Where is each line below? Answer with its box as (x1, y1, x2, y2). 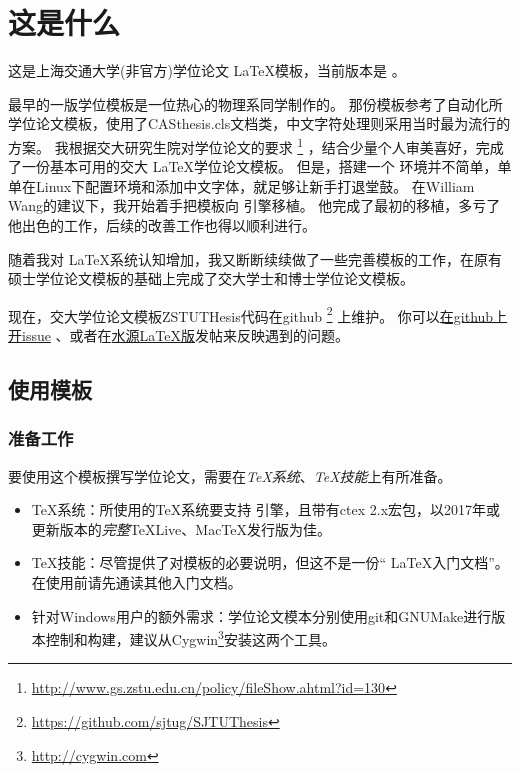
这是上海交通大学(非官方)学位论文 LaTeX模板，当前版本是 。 (8, 60, 406, 81)
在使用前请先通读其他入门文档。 (31, 571, 242, 592)
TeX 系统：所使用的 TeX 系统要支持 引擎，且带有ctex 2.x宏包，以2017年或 (31, 499, 501, 520)
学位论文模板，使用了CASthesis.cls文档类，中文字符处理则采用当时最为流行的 (8, 113, 511, 134)
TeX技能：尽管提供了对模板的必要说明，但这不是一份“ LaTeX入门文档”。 (31, 552, 509, 573)
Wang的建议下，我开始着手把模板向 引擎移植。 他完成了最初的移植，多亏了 (8, 195, 501, 216)
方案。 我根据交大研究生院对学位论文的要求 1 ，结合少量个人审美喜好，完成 (8, 133, 504, 157)
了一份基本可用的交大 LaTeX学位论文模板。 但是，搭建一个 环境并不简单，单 (8, 156, 512, 177)
